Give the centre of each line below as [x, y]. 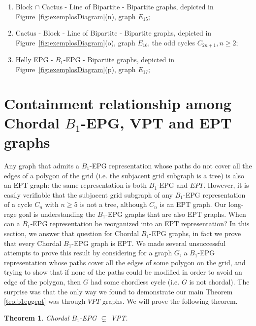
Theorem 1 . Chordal [37, 317]
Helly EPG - [34, 60]
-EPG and [173, 185]
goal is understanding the [57, 214]
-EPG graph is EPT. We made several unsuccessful [149, 243]
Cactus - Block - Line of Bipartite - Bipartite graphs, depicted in [113, 33]
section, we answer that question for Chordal [72, 233]
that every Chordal [33, 243]
